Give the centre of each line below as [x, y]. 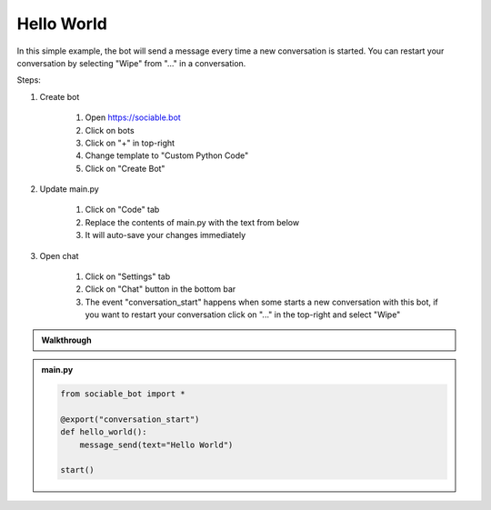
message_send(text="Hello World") [156, 445]
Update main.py [69, 189]
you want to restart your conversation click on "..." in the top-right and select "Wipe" [243, 315]
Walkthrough [66, 340]
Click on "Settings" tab [128, 276]
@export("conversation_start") [130, 419]
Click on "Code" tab [122, 210]
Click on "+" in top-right [130, 143]
